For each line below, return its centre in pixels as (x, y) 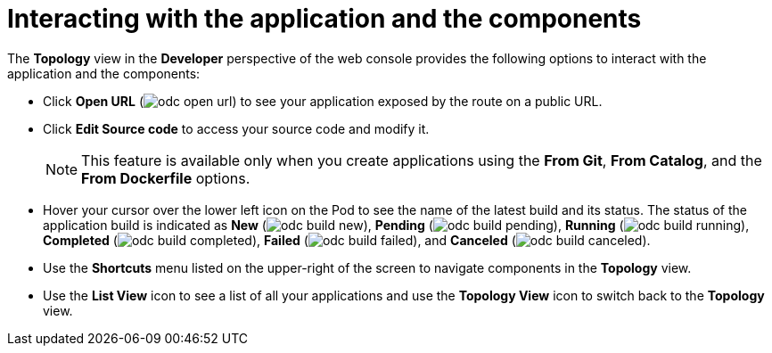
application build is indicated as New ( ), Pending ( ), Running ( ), (396, 225)
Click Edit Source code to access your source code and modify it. (236, 128)
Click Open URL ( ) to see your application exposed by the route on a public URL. (323, 101)
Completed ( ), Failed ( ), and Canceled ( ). (347, 240)
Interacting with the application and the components (324, 19)
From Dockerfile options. (166, 178)
